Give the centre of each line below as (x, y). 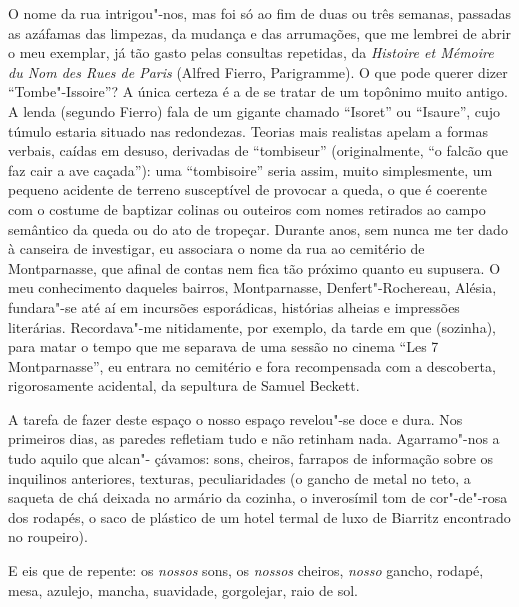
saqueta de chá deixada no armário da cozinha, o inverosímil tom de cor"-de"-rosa (258, 497)
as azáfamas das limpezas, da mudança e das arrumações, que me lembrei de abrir (260, 32)
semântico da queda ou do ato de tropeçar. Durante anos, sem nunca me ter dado (258, 228)
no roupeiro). (48, 536)
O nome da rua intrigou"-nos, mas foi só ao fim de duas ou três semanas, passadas (260, 13)
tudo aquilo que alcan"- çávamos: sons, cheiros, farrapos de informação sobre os (251, 458)
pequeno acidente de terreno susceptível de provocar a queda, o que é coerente (248, 189)
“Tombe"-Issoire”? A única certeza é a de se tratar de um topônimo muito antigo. (258, 91)
